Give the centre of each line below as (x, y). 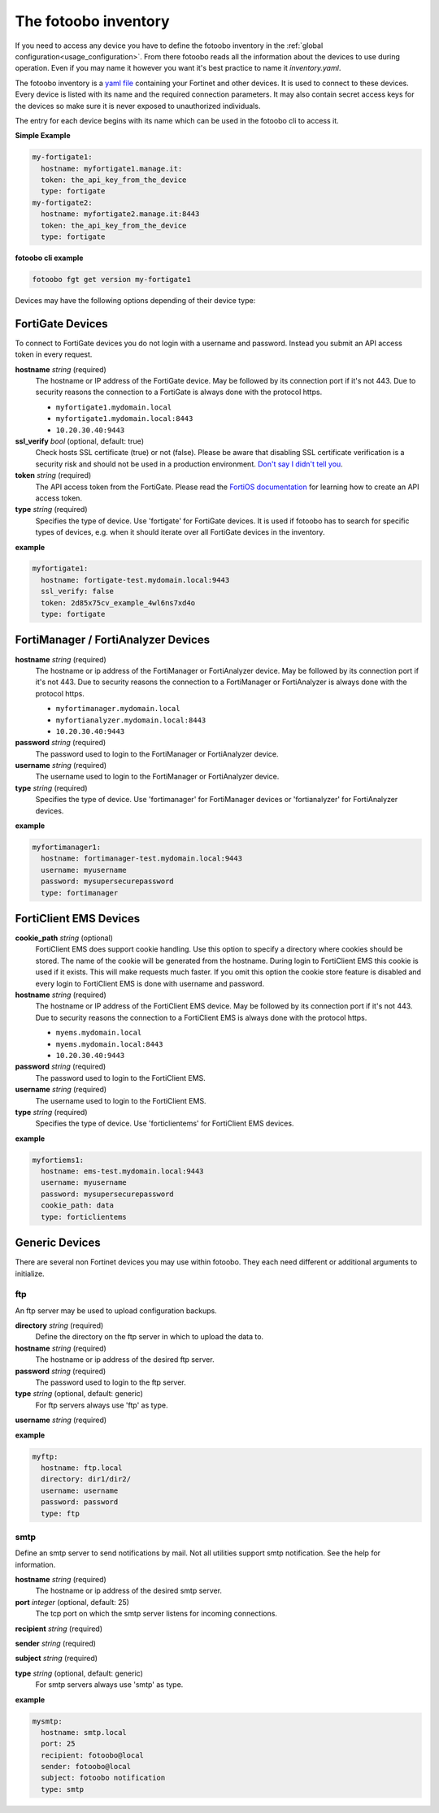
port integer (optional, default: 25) (72, 1602)
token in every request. (54, 354)
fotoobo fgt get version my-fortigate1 (111, 279)
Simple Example (43, 136)
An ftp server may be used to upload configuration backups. (116, 1310)
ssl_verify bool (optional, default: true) (79, 441)
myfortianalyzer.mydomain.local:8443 (131, 720)
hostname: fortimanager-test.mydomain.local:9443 (142, 859)
